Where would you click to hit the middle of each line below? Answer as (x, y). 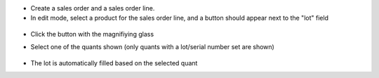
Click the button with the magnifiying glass (92, 34)
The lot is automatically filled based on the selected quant (114, 63)
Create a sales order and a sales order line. (93, 8)
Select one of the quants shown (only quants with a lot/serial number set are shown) (153, 47)
